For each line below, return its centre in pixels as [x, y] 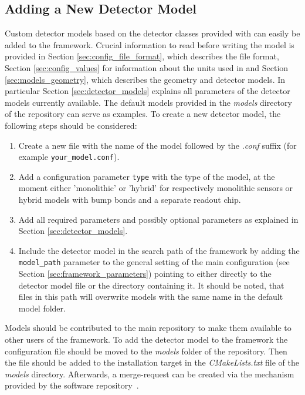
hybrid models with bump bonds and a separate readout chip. [130, 200]
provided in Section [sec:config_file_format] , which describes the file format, [142, 56]
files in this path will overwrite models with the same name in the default [151, 297]
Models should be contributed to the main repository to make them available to [148, 328]
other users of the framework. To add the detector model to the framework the [146, 339]
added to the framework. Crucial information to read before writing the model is [150, 44]
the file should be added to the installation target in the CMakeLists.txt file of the [152, 362]
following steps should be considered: [71, 125]
